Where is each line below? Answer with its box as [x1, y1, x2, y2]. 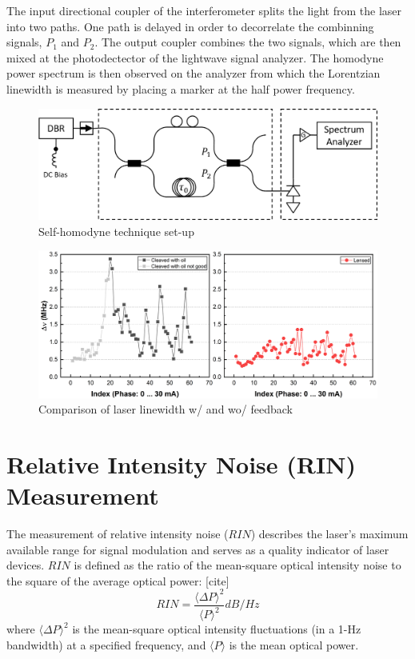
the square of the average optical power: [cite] [6, 572, 229, 589]
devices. [6, 557, 45, 573]
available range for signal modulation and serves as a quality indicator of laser [6, 541, 389, 557]
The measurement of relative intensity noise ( [6, 525, 229, 542]
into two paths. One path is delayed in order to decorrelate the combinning [6, 18, 374, 34]
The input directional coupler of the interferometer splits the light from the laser [6, 2, 402, 18]
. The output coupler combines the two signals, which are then [94, 34, 401, 50]
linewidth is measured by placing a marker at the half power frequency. [6, 80, 355, 97]
